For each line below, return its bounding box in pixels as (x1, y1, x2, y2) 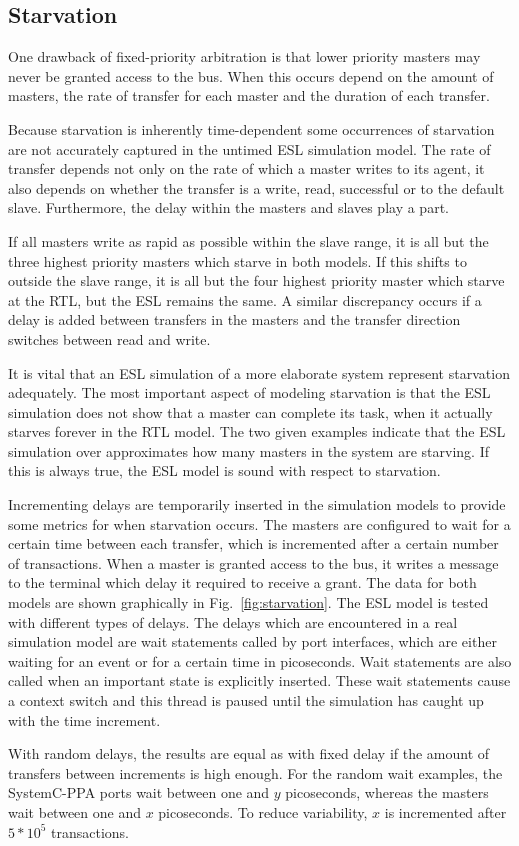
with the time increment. (8, 709, 161, 730)
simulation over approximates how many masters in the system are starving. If (8, 440, 489, 461)
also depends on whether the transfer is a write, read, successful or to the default (8, 177, 505, 198)
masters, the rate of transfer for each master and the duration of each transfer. (8, 85, 490, 106)
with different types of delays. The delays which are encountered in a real (8, 611, 458, 632)
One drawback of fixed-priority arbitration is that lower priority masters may (8, 46, 481, 67)
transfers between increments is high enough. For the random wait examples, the (8, 762, 503, 783)
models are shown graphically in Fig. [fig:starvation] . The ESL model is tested (8, 592, 489, 613)
